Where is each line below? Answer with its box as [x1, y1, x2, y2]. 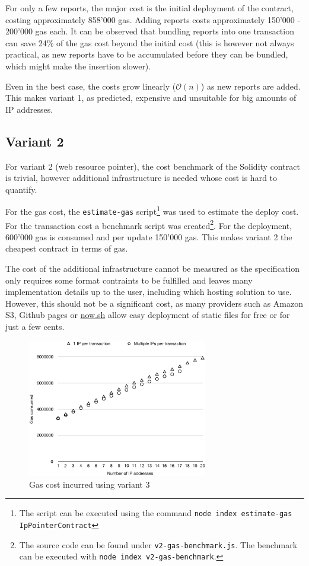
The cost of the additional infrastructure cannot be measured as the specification [5, 262, 300, 275]
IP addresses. [5, 103, 53, 115]
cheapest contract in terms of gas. [5, 242, 128, 255]
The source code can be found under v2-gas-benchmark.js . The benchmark [19, 538, 298, 551]
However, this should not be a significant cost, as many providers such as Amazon [5, 297, 303, 309]
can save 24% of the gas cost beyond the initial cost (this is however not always [5, 36, 294, 49]
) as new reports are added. [200, 80, 301, 92]
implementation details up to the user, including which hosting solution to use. [5, 285, 292, 298]
